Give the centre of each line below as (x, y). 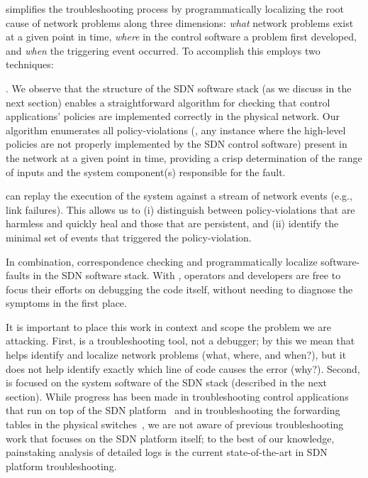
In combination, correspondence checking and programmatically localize (162, 261)
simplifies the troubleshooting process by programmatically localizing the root (175, 9)
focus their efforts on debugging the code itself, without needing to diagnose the (179, 289)
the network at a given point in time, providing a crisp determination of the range (184, 157)
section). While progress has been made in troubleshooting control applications (177, 396)
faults (18, 275)
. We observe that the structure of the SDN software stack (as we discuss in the (179, 88)
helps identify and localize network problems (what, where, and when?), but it (176, 355)
